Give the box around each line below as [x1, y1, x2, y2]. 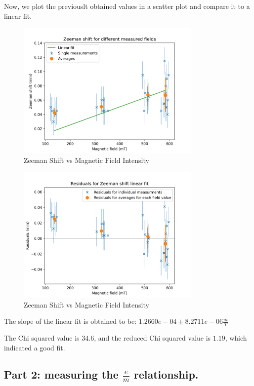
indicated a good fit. [4, 342, 65, 352]
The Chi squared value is [4, 333, 80, 343]
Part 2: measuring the [4, 366, 119, 382]
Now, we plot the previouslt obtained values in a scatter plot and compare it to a [4, 1, 250, 11]
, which [225, 333, 247, 343]
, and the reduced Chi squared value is [94, 333, 211, 343]
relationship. [133, 366, 199, 382]
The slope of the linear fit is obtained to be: [4, 316, 137, 326]
